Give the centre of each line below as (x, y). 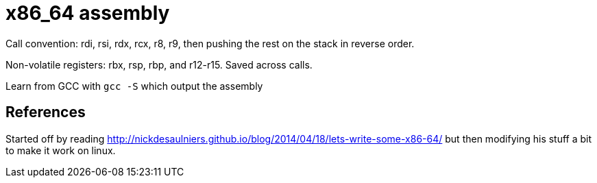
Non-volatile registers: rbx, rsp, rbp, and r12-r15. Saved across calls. (159, 64)
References (46, 112)
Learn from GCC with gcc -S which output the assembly (134, 86)
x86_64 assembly (88, 13)
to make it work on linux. (61, 150)
